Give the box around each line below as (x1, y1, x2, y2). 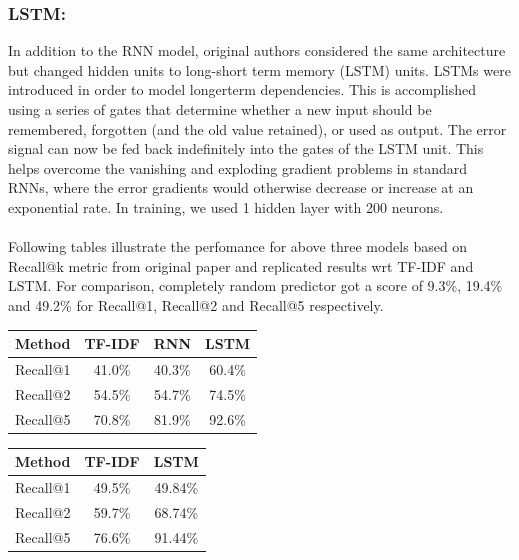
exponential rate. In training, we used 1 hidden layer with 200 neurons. (8, 196, 444, 217)
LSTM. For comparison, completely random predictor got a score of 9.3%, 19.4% (8, 275, 503, 296)
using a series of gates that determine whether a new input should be (8, 99, 432, 119)
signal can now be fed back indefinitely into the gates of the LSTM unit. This (8, 138, 484, 159)
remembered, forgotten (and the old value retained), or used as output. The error (8, 118, 507, 139)
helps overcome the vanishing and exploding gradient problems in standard (8, 157, 468, 178)
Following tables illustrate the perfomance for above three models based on (8, 236, 468, 257)
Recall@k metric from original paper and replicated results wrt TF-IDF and (8, 255, 474, 276)
